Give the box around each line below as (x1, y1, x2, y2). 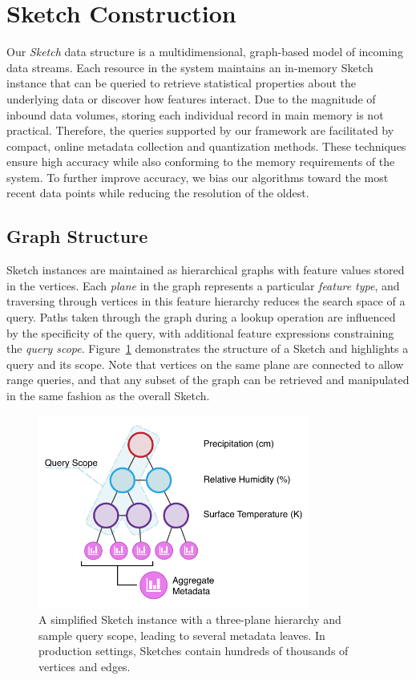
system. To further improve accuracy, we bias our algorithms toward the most (6, 168, 389, 185)
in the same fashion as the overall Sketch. (6, 387, 210, 404)
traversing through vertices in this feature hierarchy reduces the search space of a (6, 293, 406, 310)
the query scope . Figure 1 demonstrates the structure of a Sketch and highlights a (6, 340, 409, 357)
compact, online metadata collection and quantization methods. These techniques (6, 137, 406, 154)
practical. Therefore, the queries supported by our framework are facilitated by (6, 122, 394, 139)
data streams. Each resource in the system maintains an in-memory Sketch (6, 59, 374, 75)
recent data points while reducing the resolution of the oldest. (6, 184, 309, 201)
